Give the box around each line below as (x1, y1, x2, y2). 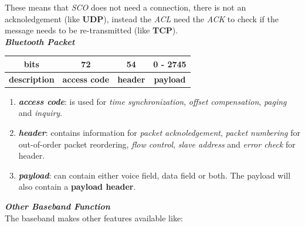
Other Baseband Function (5, 200, 110, 212)
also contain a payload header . (18, 180, 136, 193)
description (9, 73, 55, 85)
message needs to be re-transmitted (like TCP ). (5, 24, 178, 36)
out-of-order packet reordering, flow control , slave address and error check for (18, 138, 296, 150)
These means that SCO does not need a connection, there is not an (5, 1, 246, 13)
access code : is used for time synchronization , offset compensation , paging (18, 95, 287, 107)
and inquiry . (18, 107, 63, 119)
